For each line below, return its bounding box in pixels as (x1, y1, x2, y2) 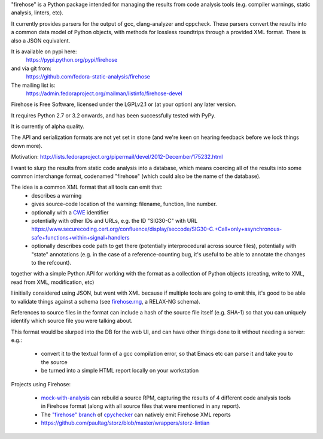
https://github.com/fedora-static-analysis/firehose (26, 73, 151, 80)
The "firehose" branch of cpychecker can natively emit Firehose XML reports (41, 411, 231, 418)
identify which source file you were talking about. (11, 317, 133, 325)
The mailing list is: (11, 81, 56, 89)
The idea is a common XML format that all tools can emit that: (11, 183, 163, 191)
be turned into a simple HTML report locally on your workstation (41, 367, 199, 374)
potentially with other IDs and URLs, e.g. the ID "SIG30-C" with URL (31, 217, 197, 224)
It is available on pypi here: (11, 48, 77, 55)
